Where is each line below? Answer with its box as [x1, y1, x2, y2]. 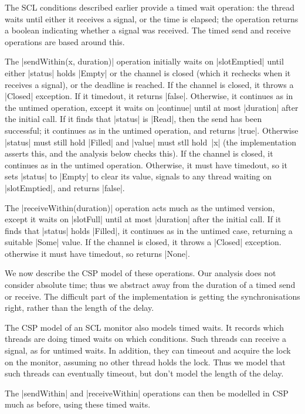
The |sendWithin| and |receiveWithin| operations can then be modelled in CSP [5, 386, 289, 399]
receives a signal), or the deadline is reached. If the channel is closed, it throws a [5, 78, 294, 90]
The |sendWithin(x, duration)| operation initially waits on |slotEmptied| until [5, 55, 284, 67]
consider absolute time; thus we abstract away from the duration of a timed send [5, 279, 296, 291]
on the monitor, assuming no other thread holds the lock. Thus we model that [5, 355, 286, 368]
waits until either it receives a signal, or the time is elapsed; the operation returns [5, 12, 299, 25]
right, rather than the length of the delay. [5, 301, 154, 314]
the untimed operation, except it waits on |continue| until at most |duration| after [5, 101, 299, 113]
